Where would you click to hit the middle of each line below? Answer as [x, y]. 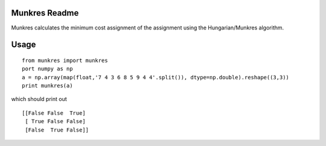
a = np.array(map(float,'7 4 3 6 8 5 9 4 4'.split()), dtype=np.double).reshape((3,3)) [156, 77]
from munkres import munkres [65, 60]
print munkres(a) [47, 86]
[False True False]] [57, 130]
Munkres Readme [45, 13]
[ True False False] [55, 121]
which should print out [39, 99]
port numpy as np [47, 69]
